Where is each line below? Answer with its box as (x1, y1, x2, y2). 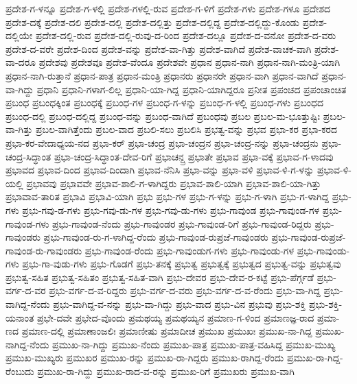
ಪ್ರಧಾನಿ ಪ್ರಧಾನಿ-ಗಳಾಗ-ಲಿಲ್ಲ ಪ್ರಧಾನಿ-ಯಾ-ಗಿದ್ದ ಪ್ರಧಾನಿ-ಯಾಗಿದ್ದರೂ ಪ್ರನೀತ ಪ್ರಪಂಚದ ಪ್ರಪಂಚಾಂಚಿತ (36, 82, 347, 96)
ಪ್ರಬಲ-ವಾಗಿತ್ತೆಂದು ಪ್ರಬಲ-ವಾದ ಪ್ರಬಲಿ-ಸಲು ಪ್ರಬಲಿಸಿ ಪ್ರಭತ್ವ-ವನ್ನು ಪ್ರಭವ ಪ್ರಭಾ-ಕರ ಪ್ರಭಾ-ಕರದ (35, 122, 338, 136)
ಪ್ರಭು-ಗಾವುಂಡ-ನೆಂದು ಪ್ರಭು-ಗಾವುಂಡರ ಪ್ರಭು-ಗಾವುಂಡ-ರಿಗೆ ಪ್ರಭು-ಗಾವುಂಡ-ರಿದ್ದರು (51, 216, 312, 230)
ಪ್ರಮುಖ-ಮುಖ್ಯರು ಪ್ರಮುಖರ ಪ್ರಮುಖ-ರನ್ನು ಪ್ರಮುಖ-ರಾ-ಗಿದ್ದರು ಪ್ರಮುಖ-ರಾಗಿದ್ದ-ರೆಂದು (5, 350, 284, 365)
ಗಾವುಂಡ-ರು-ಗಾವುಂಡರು (5, 243, 82, 257)
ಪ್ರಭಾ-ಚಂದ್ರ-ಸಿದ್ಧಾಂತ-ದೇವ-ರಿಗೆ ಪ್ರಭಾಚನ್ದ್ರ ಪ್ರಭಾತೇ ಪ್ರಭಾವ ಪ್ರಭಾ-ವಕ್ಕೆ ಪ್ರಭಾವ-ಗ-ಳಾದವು (54, 149, 334, 163)
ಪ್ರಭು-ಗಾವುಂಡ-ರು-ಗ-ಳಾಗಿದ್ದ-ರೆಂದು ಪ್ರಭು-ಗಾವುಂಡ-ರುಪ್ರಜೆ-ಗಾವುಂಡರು (43, 230, 268, 244)
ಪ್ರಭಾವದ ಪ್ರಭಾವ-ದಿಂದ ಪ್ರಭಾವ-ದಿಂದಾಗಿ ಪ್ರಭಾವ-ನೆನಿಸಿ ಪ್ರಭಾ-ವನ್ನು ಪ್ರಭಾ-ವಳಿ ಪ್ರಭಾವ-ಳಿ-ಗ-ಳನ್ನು (5, 163, 314, 177)
